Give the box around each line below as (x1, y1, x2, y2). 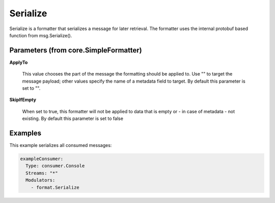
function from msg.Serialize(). (9, 32, 72, 38)
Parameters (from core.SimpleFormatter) (9, 46, 142, 55)
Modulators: (25, 177, 56, 183)
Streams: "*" (25, 170, 58, 176)
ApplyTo (9, 59, 28, 65)
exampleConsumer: (20, 156, 64, 162)
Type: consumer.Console (25, 163, 85, 169)
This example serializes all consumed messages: (9, 142, 112, 148)
